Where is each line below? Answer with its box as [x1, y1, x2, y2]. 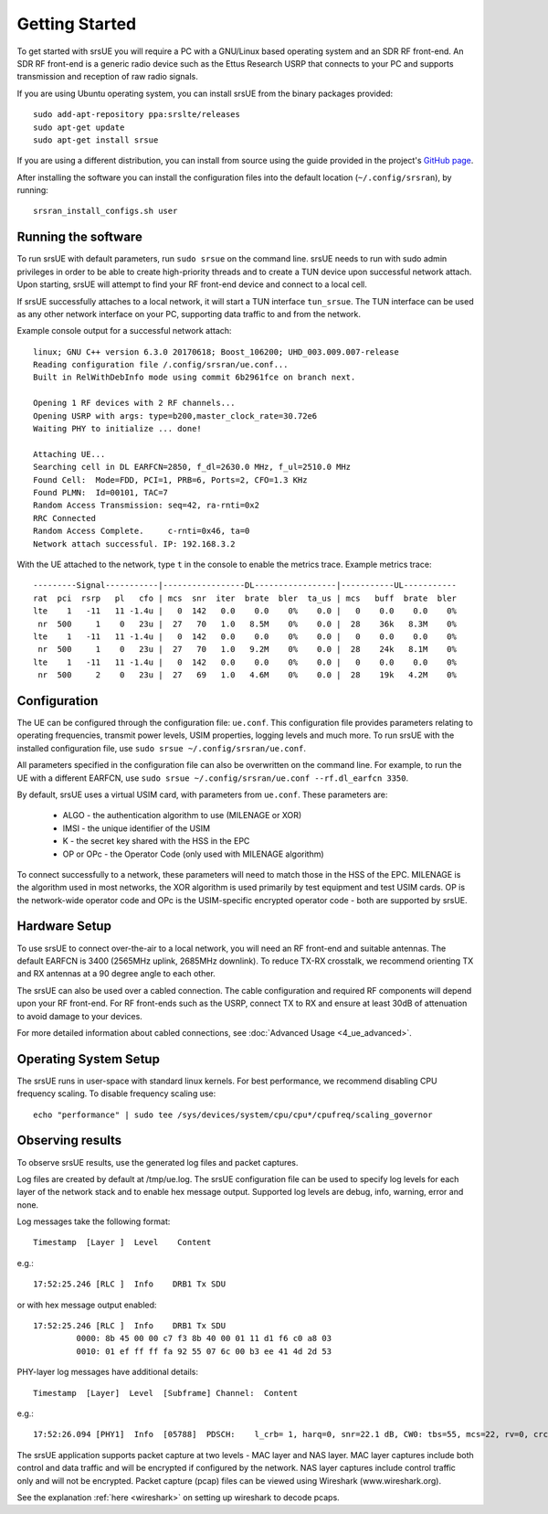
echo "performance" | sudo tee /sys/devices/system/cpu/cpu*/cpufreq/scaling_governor [33, 1109, 433, 1120]
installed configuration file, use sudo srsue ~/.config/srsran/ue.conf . [16, 742, 306, 753]
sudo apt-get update [33, 122, 125, 133]
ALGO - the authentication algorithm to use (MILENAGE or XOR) [62, 810, 302, 821]
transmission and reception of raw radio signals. [16, 71, 198, 82]
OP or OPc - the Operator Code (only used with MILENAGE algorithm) [62, 848, 324, 859]
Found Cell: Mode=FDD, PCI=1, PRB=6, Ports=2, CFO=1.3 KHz [33, 474, 308, 485]
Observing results [16, 1133, 122, 1148]
